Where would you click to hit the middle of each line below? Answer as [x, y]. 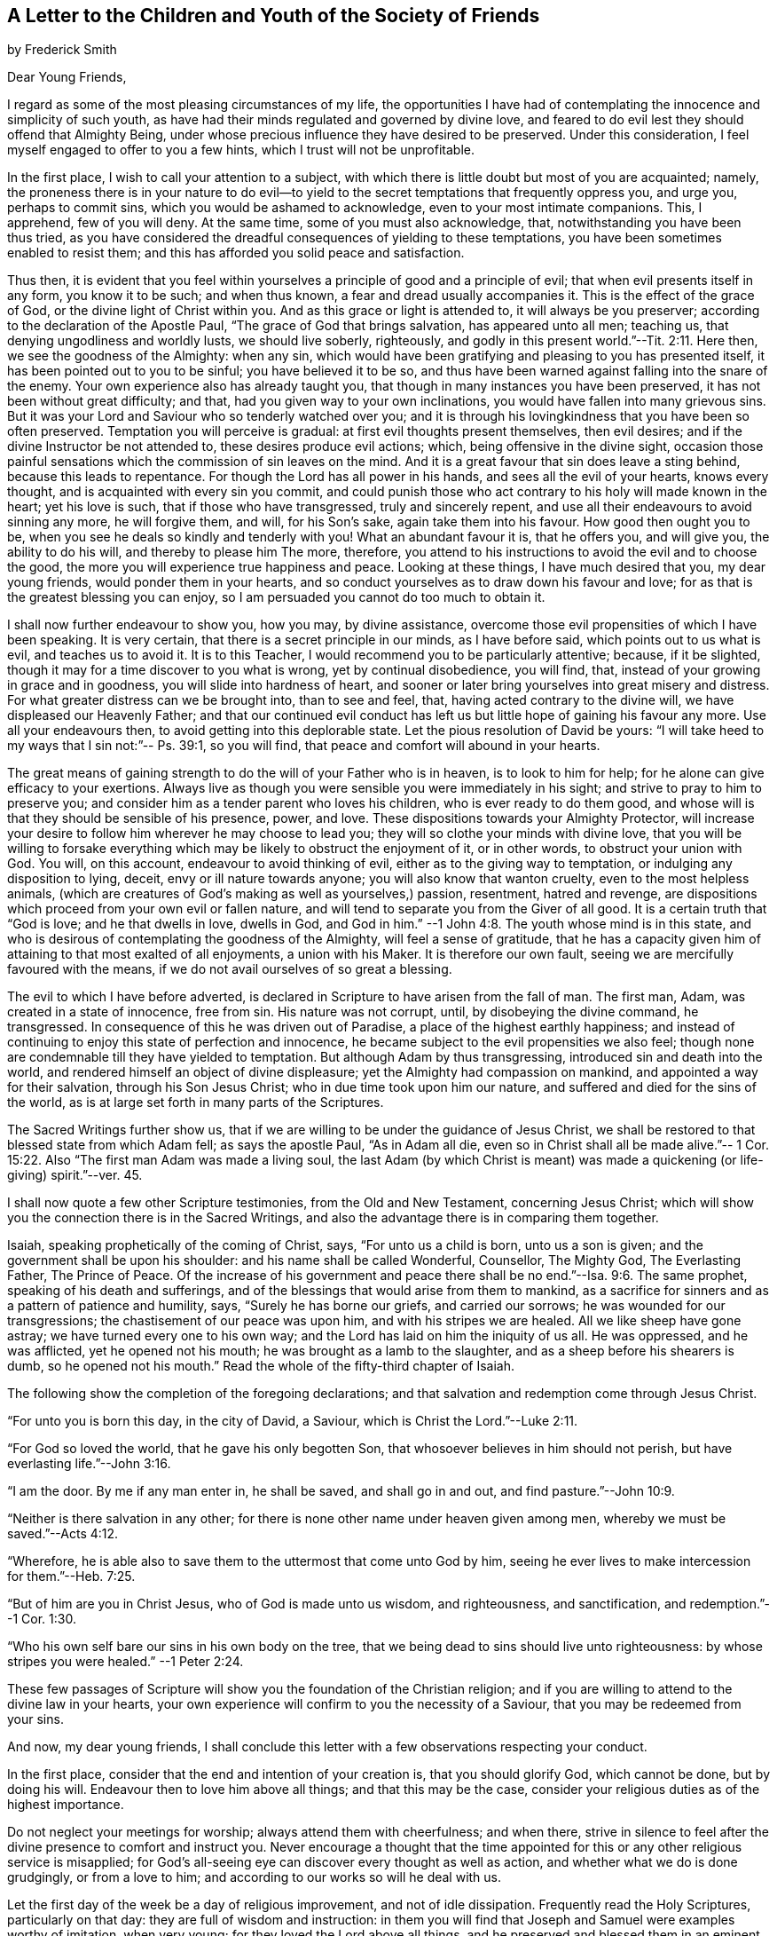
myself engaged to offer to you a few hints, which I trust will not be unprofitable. [241, 150]
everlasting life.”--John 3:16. [89, 1464]
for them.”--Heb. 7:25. [71, 1576]
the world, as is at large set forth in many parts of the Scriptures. [196, 1102]
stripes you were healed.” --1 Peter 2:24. [126, 1662]
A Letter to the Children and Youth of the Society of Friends [274, 16]
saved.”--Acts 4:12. [63, 1534]
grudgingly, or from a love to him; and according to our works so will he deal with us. [255, 1877]
